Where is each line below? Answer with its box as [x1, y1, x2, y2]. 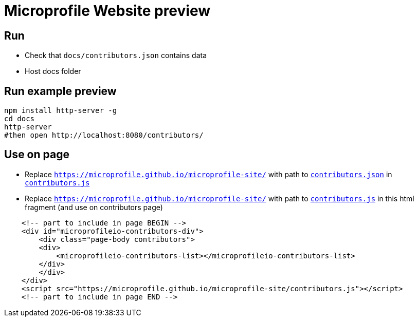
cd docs [4, 115, 35, 123]
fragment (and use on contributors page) [25, 202, 163, 212]
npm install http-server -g [4, 106, 117, 115]
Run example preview [4, 84, 117, 98]
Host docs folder [25, 67, 81, 76]
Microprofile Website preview [4, 2, 211, 20]
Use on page [4, 148, 69, 161]
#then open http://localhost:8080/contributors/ [4, 131, 204, 140]
